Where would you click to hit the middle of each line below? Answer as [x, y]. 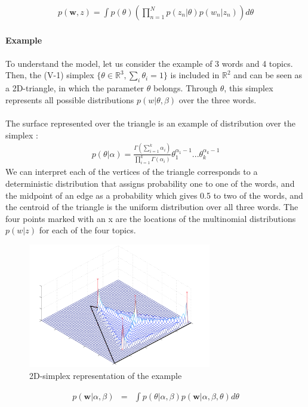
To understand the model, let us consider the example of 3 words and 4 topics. [149, 63]
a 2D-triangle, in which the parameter [75, 88]
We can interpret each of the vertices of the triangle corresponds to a [132, 172]
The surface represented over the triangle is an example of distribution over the [150, 123]
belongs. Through [186, 88]
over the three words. [218, 99]
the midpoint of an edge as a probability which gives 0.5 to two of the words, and [154, 195]
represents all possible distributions [70, 99]
